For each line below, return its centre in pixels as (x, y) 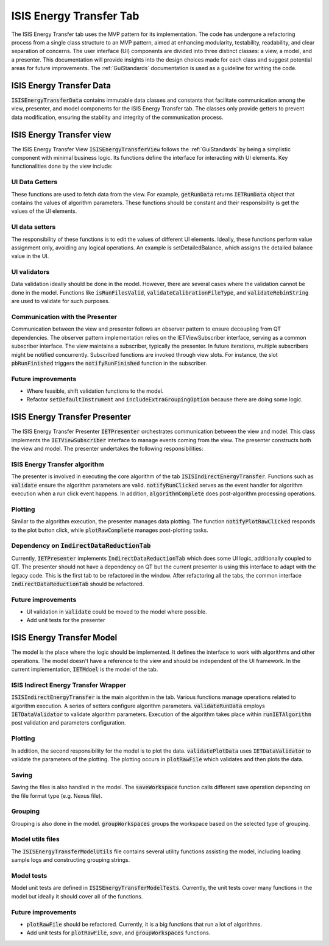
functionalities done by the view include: (62, 166)
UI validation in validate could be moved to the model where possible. (117, 612)
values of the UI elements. (44, 211)
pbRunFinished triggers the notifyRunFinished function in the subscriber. (109, 363)
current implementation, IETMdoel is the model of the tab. (85, 669)
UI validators (30, 272)
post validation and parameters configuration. (69, 723)
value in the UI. (30, 256)
